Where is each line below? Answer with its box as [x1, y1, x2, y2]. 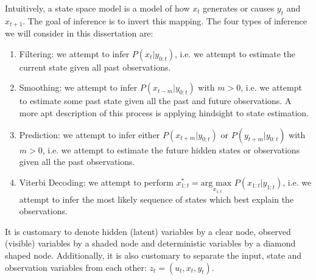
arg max [200, 178, 232, 187]
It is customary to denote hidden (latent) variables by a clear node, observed [5, 225, 291, 237]
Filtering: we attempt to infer [19, 47, 130, 60]
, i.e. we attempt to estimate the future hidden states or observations [42, 143, 300, 156]
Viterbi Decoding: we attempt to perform [19, 175, 174, 188]
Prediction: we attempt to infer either [19, 128, 160, 141]
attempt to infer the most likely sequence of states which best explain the [19, 192, 294, 205]
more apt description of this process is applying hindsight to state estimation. [19, 107, 309, 119]
